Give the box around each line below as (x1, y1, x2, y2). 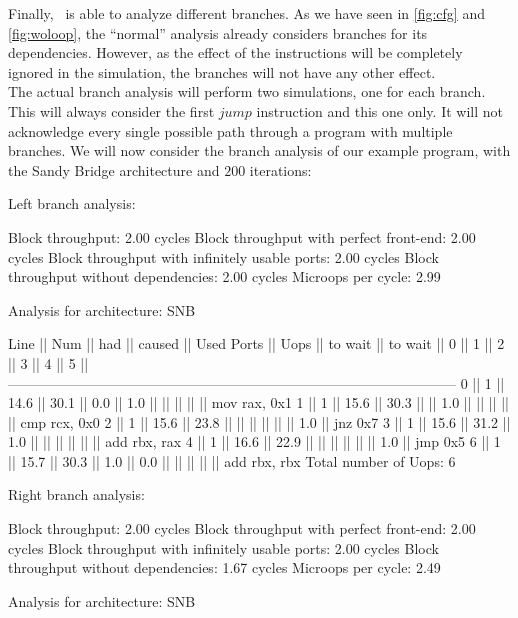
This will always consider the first (8, 100, 215, 121)
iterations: (249, 159, 312, 180)
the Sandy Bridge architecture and (8, 159, 220, 180)
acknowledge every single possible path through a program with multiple (8, 120, 453, 141)
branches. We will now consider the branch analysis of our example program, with (8, 140, 511, 161)
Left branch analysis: (8, 193, 136, 214)
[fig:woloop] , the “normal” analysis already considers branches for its (8, 22, 428, 43)
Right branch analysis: (8, 484, 145, 505)
